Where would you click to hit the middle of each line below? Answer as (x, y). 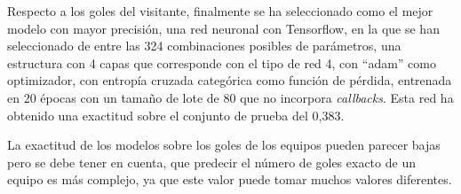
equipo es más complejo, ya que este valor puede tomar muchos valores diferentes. (230, 179)
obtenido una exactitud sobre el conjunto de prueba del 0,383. (176, 115)
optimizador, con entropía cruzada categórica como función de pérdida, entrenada (230, 80)
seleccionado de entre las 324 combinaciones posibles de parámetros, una (204, 46)
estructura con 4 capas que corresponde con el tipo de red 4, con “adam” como (222, 62)
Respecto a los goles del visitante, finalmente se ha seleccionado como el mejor (220, 11)
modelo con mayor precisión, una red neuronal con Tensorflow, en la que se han (223, 28)
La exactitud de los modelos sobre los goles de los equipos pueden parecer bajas (224, 145)
